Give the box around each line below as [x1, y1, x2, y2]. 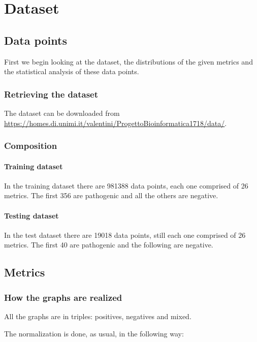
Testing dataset [4, 210, 59, 221]
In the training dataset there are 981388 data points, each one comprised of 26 [4, 180, 248, 191]
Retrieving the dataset [4, 87, 98, 100]
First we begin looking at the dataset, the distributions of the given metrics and [4, 56, 253, 67]
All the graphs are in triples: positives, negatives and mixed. [4, 310, 191, 321]
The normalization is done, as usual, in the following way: [4, 328, 184, 338]
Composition [4, 139, 57, 152]
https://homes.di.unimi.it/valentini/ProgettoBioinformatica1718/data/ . [4, 117, 227, 128]
